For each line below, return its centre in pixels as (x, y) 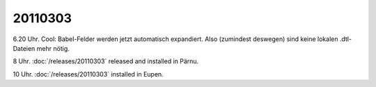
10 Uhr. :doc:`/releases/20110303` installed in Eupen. (88, 74)
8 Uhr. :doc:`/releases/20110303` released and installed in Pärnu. (106, 61)
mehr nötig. (53, 48)
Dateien (24, 48)
